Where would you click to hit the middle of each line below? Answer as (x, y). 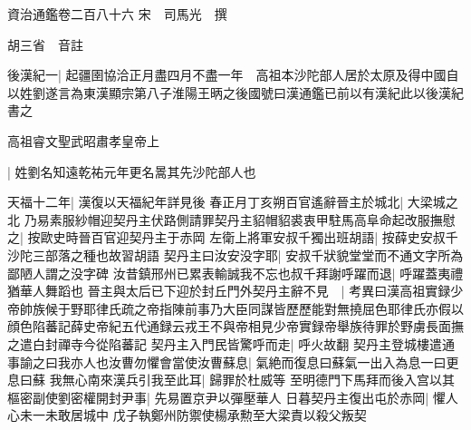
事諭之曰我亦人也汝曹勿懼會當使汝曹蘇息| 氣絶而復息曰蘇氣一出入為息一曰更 (233, 362)
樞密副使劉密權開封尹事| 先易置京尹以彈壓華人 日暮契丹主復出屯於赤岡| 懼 (226, 397)
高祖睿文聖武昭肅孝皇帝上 (83, 140)
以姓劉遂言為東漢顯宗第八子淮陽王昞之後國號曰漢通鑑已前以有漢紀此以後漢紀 (235, 92)
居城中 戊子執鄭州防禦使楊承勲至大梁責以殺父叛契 (218, 415)
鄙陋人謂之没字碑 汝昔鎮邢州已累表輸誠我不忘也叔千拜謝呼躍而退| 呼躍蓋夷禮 (235, 273)
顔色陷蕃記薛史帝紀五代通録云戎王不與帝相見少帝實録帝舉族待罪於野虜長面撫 (235, 326)
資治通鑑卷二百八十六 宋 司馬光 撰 (117, 14)
